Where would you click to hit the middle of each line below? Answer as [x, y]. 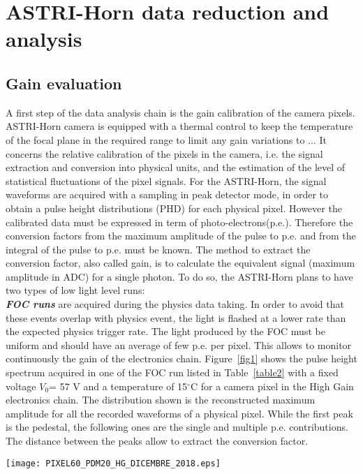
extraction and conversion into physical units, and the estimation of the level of [176, 167]
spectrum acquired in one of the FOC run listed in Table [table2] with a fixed [172, 372]
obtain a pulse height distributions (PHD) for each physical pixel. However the [174, 208]
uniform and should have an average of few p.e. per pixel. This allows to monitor [179, 345]
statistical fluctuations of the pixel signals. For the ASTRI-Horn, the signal [166, 180]
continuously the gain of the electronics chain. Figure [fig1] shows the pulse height [181, 358]
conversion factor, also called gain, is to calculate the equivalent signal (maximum [180, 263]
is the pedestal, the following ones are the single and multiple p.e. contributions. [177, 427]
